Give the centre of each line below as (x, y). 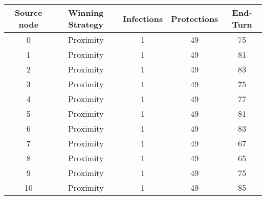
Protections (195, 18)
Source (28, 12)
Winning (86, 12)
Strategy (86, 24)
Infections (143, 18)
